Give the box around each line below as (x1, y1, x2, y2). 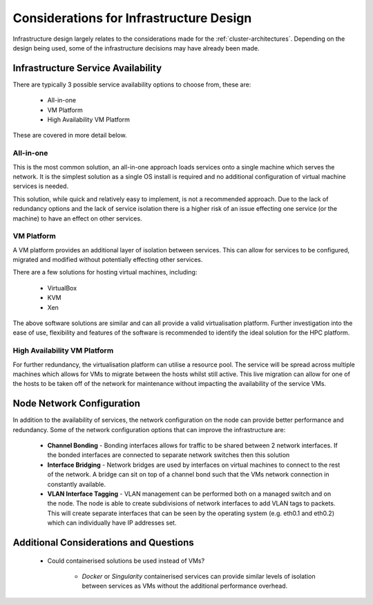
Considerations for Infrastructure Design (12, 10, 252, 26)
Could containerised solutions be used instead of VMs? (47, 557, 205, 565)
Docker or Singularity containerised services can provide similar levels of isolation (82, 572, 316, 580)
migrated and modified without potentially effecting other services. (12, 256, 203, 264)
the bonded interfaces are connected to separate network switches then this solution (47, 451, 290, 459)
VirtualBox (47, 283, 77, 292)
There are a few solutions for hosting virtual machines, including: (12, 268, 198, 277)
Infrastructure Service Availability (12, 62, 162, 74)
